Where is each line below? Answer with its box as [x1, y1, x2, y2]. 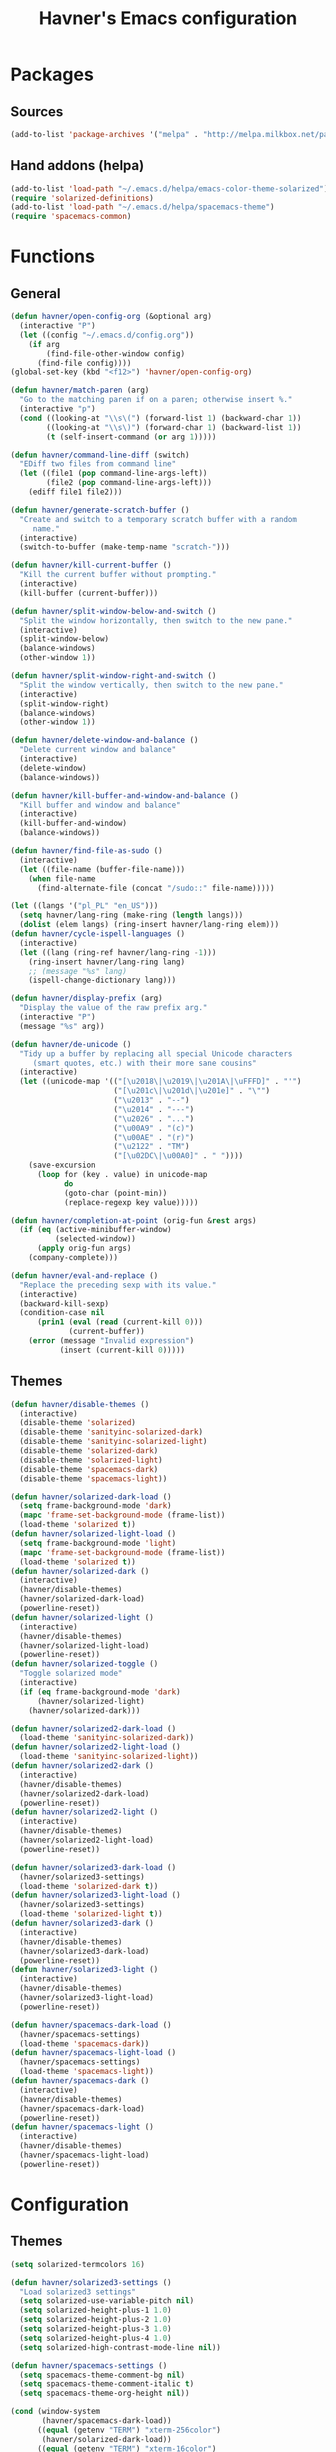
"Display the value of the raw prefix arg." [19, 1003, 208, 1013]
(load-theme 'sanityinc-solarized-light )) [19, 1752, 199, 1762]
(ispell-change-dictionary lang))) [28, 975, 177, 986]
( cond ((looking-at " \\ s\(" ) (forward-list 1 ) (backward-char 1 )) [19, 413, 302, 423]
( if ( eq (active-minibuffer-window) [19, 1225, 172, 1235]
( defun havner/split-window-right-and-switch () [10, 671, 217, 681]
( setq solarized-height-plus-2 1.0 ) [19, 2315, 172, 2325]
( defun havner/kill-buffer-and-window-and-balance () [10, 790, 240, 801]
